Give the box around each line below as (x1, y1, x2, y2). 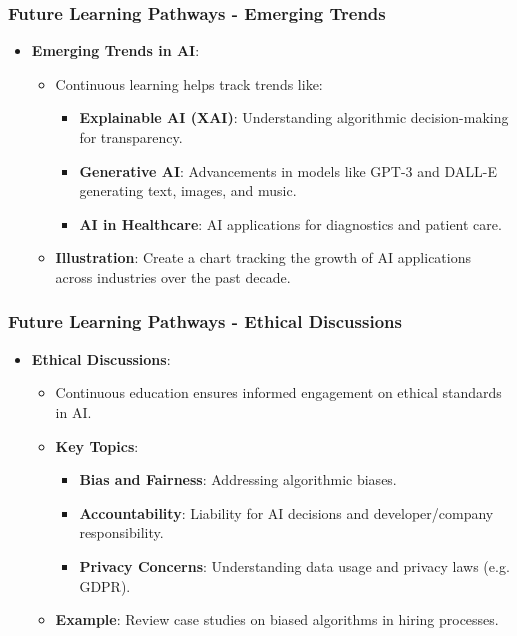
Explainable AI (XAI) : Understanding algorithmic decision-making (79, 107, 509, 128)
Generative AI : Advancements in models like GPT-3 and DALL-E (79, 160, 497, 181)
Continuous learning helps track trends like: (55, 73, 323, 94)
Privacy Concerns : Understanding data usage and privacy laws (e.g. (79, 555, 510, 576)
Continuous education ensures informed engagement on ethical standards (55, 382, 502, 403)
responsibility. (79, 522, 164, 543)
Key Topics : (55, 435, 139, 456)
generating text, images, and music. (79, 180, 297, 201)
